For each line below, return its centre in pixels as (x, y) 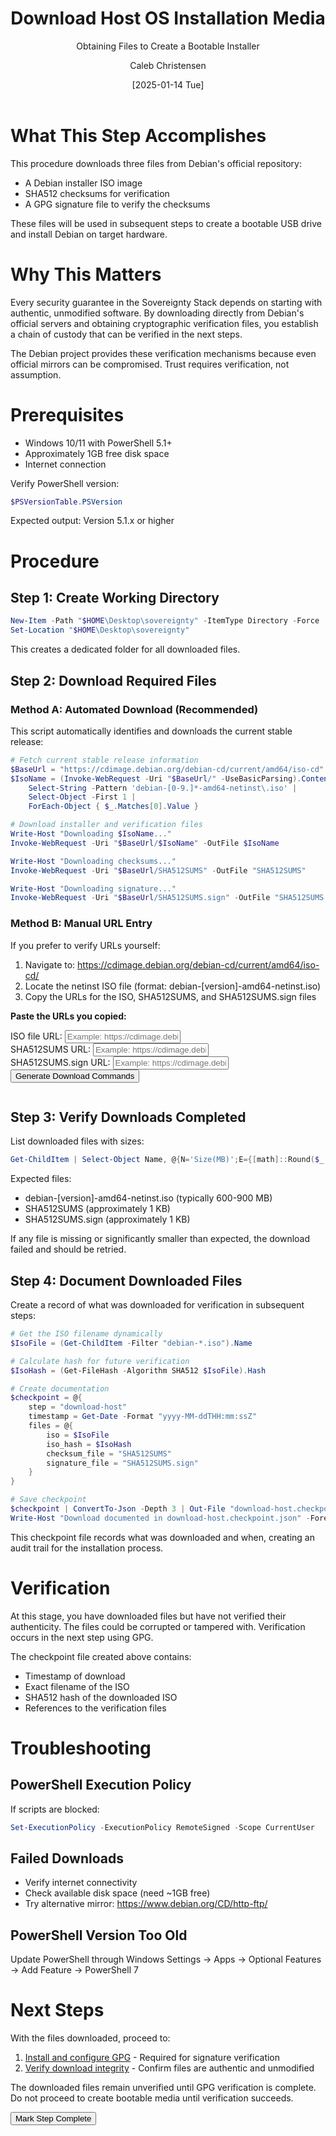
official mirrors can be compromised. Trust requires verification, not (150, 364)
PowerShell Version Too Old (99, 1935)
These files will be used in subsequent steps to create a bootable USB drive (166, 223)
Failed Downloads (67, 1858)
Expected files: (41, 1179)
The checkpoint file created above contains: (101, 1656)
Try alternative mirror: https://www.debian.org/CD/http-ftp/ (146, 1904)
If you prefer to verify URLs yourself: (85, 945)
